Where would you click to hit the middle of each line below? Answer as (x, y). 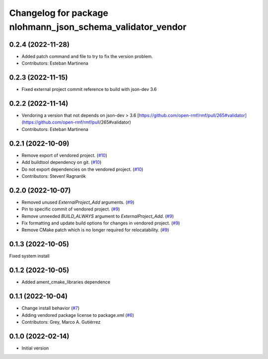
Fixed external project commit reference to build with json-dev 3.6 (89, 89)
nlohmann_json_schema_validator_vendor (98, 27)
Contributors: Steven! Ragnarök (54, 176)
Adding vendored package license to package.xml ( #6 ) (78, 315)
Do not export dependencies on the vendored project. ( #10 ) (82, 169)
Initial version (35, 348)
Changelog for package (59, 13)
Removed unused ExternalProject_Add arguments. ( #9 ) (78, 202)
